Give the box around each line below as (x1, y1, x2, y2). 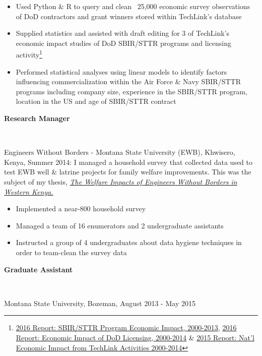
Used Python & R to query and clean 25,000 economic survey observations (16, 1, 250, 11)
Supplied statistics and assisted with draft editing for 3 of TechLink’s (16, 28, 229, 38)
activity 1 (16, 48, 42, 60)
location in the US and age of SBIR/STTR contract (16, 96, 176, 106)
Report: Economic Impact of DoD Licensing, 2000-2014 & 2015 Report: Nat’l (16, 332, 254, 342)
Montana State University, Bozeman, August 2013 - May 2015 (4, 298, 195, 308)
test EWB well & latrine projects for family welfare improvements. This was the (4, 166, 251, 177)
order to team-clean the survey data (16, 247, 127, 257)
